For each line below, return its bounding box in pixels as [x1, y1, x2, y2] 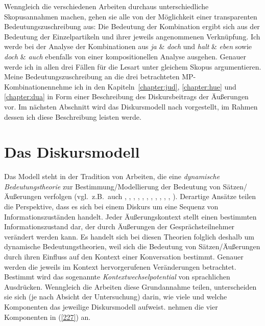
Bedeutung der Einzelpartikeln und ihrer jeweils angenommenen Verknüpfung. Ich [4, 31, 260, 41]
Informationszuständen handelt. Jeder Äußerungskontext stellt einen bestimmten [4, 211, 257, 222]
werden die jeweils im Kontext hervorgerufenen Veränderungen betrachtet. [4, 261, 236, 272]
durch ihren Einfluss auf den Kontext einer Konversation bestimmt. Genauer [4, 251, 244, 262]
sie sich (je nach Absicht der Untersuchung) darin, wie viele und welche [4, 291, 227, 302]
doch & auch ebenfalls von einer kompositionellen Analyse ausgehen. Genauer [4, 51, 247, 61]
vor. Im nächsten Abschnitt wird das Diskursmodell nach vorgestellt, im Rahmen [4, 101, 258, 112]
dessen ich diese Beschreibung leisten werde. [4, 111, 141, 122]
